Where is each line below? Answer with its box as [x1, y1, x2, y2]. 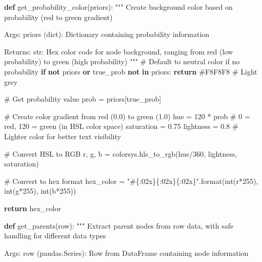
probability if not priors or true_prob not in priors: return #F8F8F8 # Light [4, 66, 257, 77]
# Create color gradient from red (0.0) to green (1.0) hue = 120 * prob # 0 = [4, 110, 250, 121]
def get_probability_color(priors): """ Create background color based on [4, 2, 233, 12]
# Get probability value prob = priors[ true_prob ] [4, 93, 162, 104]
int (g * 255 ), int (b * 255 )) [4, 185, 76, 196]
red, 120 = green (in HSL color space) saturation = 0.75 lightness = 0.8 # [4, 121, 238, 132]
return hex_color [4, 202, 61, 213]
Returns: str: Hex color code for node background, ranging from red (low [4, 46, 233, 57]
